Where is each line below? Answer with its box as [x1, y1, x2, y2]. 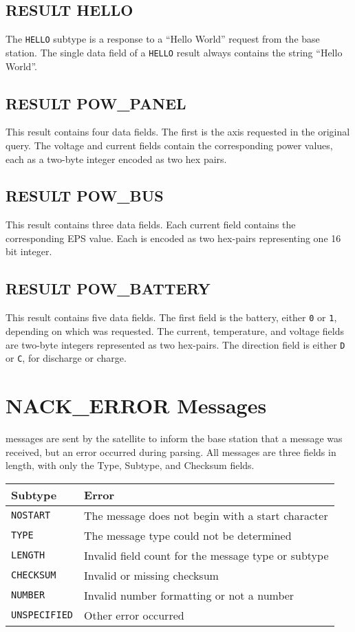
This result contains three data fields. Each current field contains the [6, 217, 296, 232]
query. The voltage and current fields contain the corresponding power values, [6, 138, 333, 152]
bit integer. [6, 244, 52, 259]
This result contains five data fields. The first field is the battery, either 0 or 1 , [6, 310, 337, 325]
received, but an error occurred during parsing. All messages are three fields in [6, 444, 336, 459]
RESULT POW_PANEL [6, 92, 186, 113]
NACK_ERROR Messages [6, 391, 267, 419]
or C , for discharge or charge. [6, 351, 127, 365]
